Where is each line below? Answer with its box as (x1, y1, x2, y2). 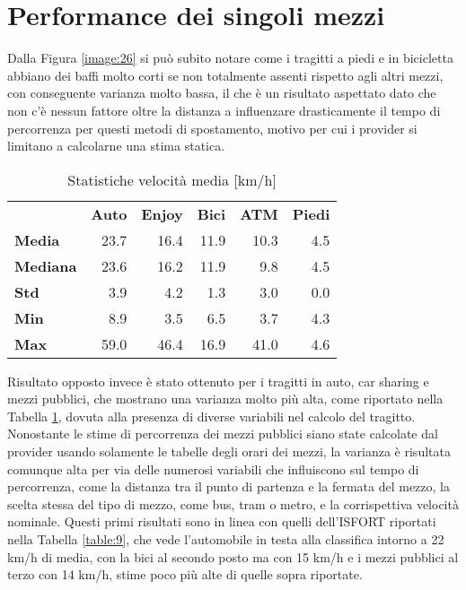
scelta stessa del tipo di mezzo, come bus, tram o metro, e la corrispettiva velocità (7, 494, 459, 513)
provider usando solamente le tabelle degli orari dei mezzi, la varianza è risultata (7, 442, 451, 461)
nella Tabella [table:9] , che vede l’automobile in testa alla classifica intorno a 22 (7, 530, 444, 549)
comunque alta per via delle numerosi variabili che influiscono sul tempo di (7, 459, 419, 478)
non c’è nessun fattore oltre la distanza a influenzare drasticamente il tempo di (7, 100, 441, 119)
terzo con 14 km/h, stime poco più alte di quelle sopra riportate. (7, 565, 363, 584)
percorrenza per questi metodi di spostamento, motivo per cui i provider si (7, 118, 418, 137)
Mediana (14, 255, 77, 276)
